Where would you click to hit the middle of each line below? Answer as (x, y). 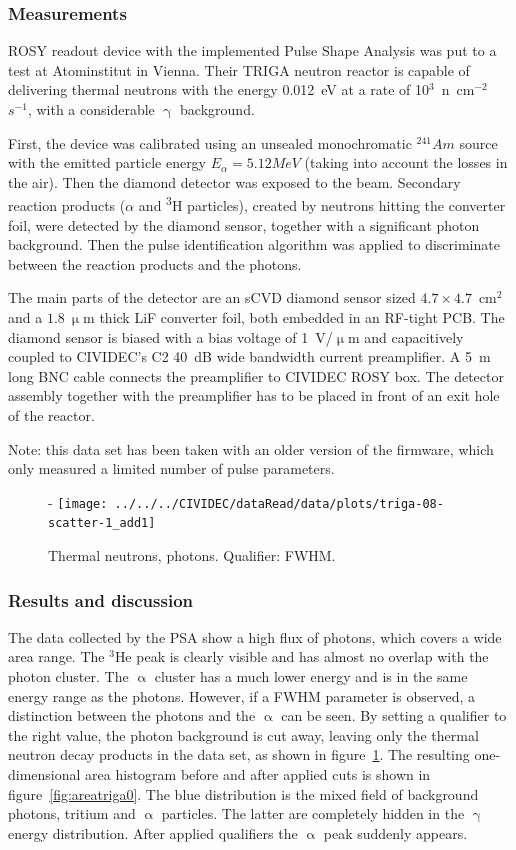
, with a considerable (91, 109)
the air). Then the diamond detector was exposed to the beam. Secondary (234, 181)
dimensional (44, 774)
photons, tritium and (72, 813)
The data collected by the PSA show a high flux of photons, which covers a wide (255, 636)
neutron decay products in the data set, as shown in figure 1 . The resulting (239, 754)
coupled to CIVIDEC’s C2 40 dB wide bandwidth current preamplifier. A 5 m (249, 356)
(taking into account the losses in (406, 162)
